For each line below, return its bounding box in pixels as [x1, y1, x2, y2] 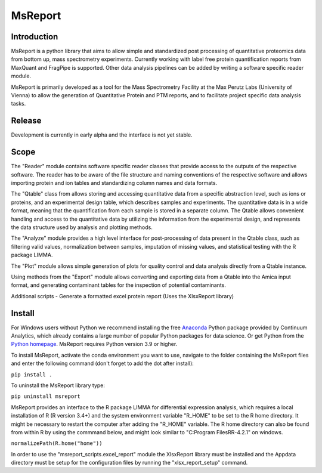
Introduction [11, 32, 58, 42]
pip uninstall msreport [11, 393, 80, 400]
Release [11, 116, 42, 126]
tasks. [11, 100, 26, 107]
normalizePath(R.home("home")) [11, 440, 103, 447]
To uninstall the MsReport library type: [11, 382, 106, 389]
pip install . [11, 371, 52, 378]
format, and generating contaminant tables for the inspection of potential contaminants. [11, 282, 227, 289]
